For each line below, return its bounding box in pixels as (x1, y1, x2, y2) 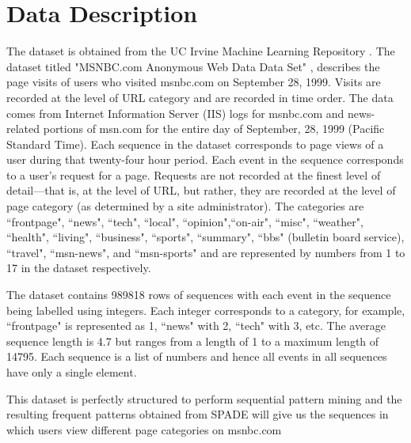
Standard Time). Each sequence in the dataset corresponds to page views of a (6, 135, 384, 152)
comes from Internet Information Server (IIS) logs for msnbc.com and (6, 104, 344, 121)
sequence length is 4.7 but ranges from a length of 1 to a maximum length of (6, 332, 379, 349)
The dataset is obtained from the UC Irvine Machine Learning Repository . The (6, 43, 395, 59)
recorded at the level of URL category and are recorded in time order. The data (6, 89, 394, 105)
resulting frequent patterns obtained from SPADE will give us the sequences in (6, 406, 389, 422)
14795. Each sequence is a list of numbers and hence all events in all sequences (6, 348, 387, 365)
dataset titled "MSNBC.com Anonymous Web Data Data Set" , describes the (6, 58, 380, 74)
